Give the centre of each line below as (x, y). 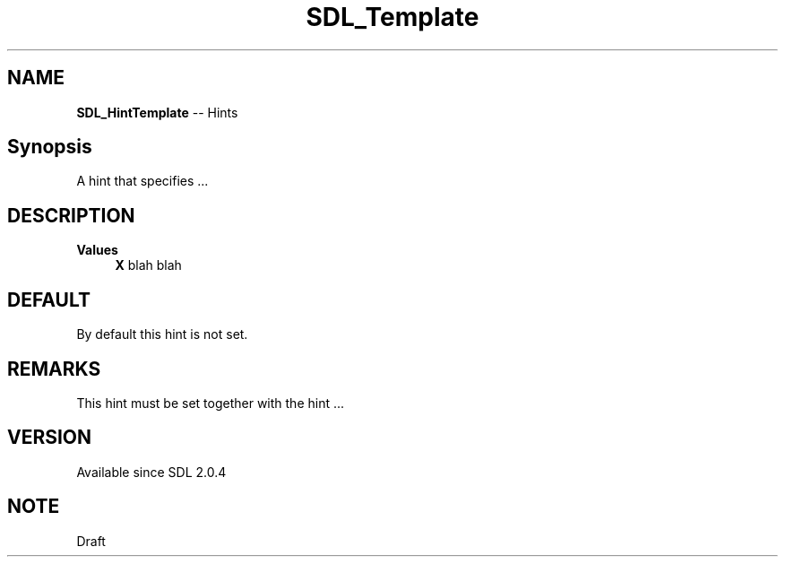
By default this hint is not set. (162, 334)
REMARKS (54, 369)
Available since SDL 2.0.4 (151, 472)
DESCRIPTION (71, 215)
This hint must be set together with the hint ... (211, 403)
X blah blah (148, 265)
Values (97, 250)
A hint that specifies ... (142, 181)
